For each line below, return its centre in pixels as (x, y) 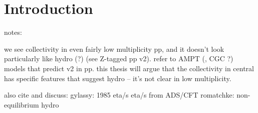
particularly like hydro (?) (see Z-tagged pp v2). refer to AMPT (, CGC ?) (119, 58)
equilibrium (22, 104)
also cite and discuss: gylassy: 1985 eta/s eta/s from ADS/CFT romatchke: (119, 95)
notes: (13, 32)
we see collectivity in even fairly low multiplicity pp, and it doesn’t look (114, 49)
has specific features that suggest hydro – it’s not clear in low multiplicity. (118, 78)
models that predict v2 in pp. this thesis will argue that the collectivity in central (129, 68)
